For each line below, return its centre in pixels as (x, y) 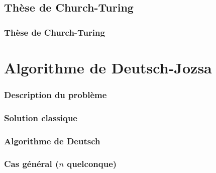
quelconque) (92, 164)
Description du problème (56, 94)
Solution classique (41, 117)
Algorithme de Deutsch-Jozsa (108, 67)
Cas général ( (32, 164)
